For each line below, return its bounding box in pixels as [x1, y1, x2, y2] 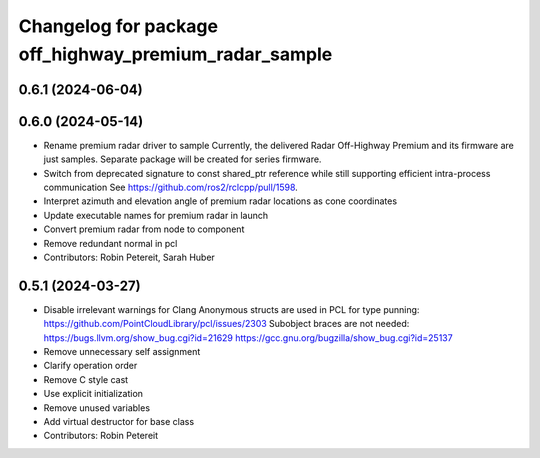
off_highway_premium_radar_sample [18, 43, 333, 65]
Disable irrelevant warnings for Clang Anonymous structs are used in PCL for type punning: [43, 303, 420, 315]
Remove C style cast [43, 373, 129, 385]
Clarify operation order [43, 360, 138, 372]
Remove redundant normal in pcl [43, 237, 178, 249]
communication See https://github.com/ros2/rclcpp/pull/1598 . [43, 181, 299, 194]
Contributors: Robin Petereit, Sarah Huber [43, 251, 215, 263]
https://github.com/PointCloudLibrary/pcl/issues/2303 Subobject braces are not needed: [43, 318, 410, 330]
